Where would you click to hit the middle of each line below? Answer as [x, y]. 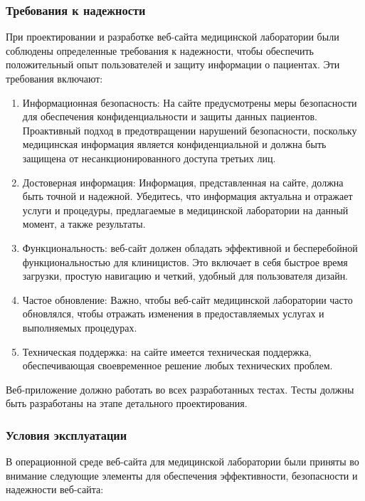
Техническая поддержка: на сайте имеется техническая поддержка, [167, 351]
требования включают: [54, 78]
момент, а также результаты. [84, 224]
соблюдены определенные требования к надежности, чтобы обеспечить [160, 50]
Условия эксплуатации [67, 434]
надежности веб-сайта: [55, 489]
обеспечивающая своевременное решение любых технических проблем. [178, 365]
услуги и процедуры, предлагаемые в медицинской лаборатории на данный [185, 210]
